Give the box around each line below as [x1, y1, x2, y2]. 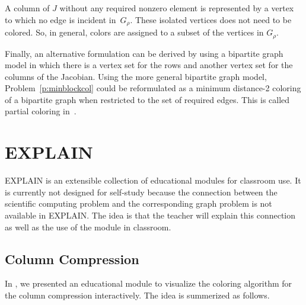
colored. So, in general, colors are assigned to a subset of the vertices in [5, 26, 264, 38]
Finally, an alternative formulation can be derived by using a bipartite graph [5, 47, 283, 59]
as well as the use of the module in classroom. [5, 220, 171, 233]
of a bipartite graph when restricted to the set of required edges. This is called [5, 93, 290, 105]
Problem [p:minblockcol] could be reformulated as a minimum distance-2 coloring [5, 82, 301, 94]
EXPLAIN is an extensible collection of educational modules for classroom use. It [5, 174, 301, 187]
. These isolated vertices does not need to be [130, 13, 292, 25]
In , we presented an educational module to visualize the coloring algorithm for [5, 277, 292, 290]
